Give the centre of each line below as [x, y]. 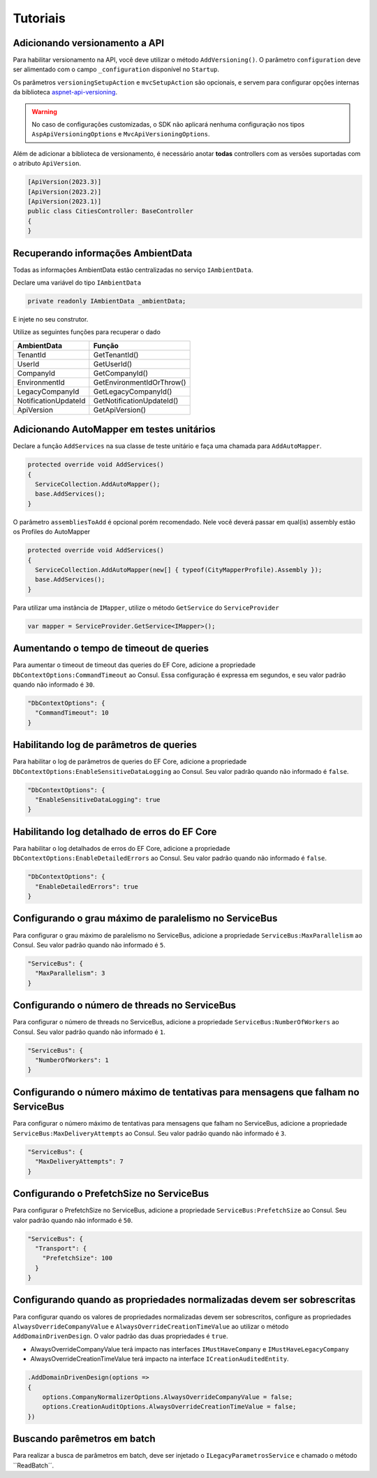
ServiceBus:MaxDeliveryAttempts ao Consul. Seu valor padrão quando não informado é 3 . [149, 1133]
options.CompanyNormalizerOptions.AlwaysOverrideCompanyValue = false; [168, 1397]
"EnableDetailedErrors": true [87, 887]
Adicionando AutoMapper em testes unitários [114, 430]
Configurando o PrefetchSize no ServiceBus [111, 1194]
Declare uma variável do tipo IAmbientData [77, 282]
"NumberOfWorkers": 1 [72, 1060]
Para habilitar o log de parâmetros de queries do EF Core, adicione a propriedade [130, 761]
